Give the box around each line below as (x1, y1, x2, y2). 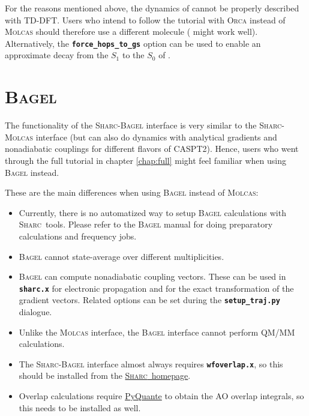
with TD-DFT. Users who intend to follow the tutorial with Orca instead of (5, 13, 286, 26)
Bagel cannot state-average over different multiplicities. (19, 250, 224, 262)
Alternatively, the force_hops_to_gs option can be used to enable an (5, 37, 261, 49)
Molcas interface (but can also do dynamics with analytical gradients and (5, 130, 277, 143)
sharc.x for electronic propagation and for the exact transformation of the (19, 282, 294, 294)
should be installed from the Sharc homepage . (19, 369, 191, 382)
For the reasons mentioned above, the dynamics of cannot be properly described (5, 2, 299, 14)
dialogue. (19, 306, 52, 318)
